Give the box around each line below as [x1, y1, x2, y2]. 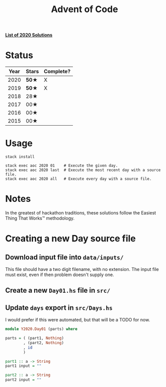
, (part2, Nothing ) [23, 340, 64, 345]
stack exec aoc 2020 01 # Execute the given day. [5, 163, 118, 169]
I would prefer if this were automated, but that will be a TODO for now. [5, 317, 150, 323]
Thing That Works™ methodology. [5, 215, 75, 221]
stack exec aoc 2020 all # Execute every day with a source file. [5, 177, 152, 182]
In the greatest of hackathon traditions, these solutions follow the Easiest [5, 210, 156, 215]
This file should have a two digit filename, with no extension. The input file [5, 266, 159, 272]
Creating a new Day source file [5, 233, 136, 244]
